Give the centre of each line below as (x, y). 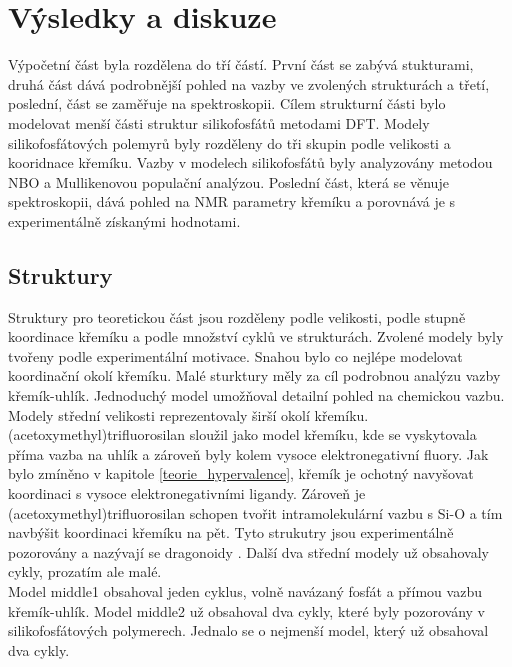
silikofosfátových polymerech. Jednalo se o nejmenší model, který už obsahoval (248, 630)
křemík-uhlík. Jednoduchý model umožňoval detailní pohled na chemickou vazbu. (256, 395)
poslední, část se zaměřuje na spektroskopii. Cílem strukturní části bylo (227, 103)
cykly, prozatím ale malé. (85, 571)
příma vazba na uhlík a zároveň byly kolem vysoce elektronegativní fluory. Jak (248, 453)
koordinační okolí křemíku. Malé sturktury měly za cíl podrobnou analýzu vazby (254, 375)
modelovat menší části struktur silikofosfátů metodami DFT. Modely (219, 122)
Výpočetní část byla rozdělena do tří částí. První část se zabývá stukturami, (241, 64)
